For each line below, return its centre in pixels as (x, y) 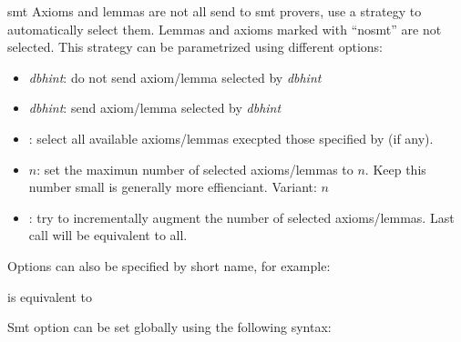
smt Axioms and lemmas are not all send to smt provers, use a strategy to (215, 11)
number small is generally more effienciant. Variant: (173, 187)
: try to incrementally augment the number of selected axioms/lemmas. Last (241, 217)
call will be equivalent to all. (108, 235)
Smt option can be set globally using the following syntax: (169, 327)
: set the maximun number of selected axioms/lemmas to (195, 169)
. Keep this (395, 169)
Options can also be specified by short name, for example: (169, 265)
